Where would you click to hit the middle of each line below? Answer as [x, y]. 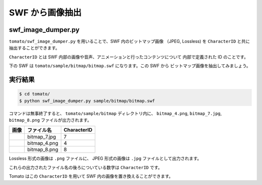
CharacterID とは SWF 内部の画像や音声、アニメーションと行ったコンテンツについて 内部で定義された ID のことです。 [129, 57]
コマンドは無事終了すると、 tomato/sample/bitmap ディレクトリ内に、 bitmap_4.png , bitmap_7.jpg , [115, 113]
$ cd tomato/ [35, 94]
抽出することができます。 [34, 48]
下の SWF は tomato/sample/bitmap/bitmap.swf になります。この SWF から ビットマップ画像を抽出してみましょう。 [130, 66]
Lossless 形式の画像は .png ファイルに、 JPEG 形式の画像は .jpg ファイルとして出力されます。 [105, 158]
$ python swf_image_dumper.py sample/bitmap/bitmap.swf [87, 101]
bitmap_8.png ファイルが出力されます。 [50, 120]
